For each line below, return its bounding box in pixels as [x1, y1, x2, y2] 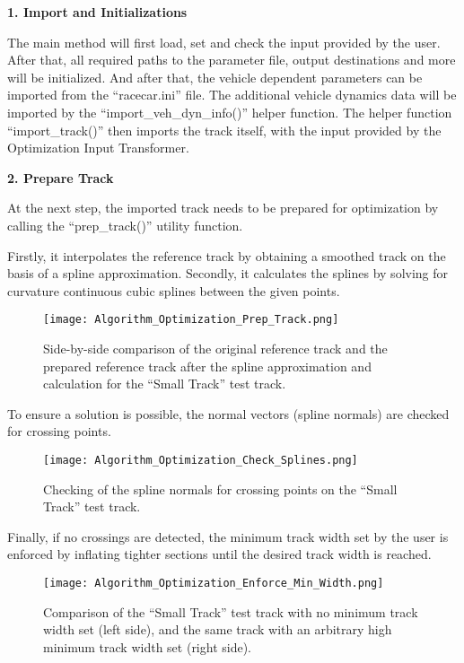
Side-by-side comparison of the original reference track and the [43, 338, 388, 357]
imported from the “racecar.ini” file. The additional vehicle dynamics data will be [7, 85, 457, 104]
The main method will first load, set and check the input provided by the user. [7, 32, 441, 51]
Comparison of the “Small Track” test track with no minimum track [43, 602, 418, 621]
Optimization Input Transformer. [7, 138, 189, 157]
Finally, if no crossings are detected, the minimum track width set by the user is [7, 527, 449, 545]
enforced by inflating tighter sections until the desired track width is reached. [7, 545, 432, 563]
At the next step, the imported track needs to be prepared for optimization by [7, 198, 439, 217]
